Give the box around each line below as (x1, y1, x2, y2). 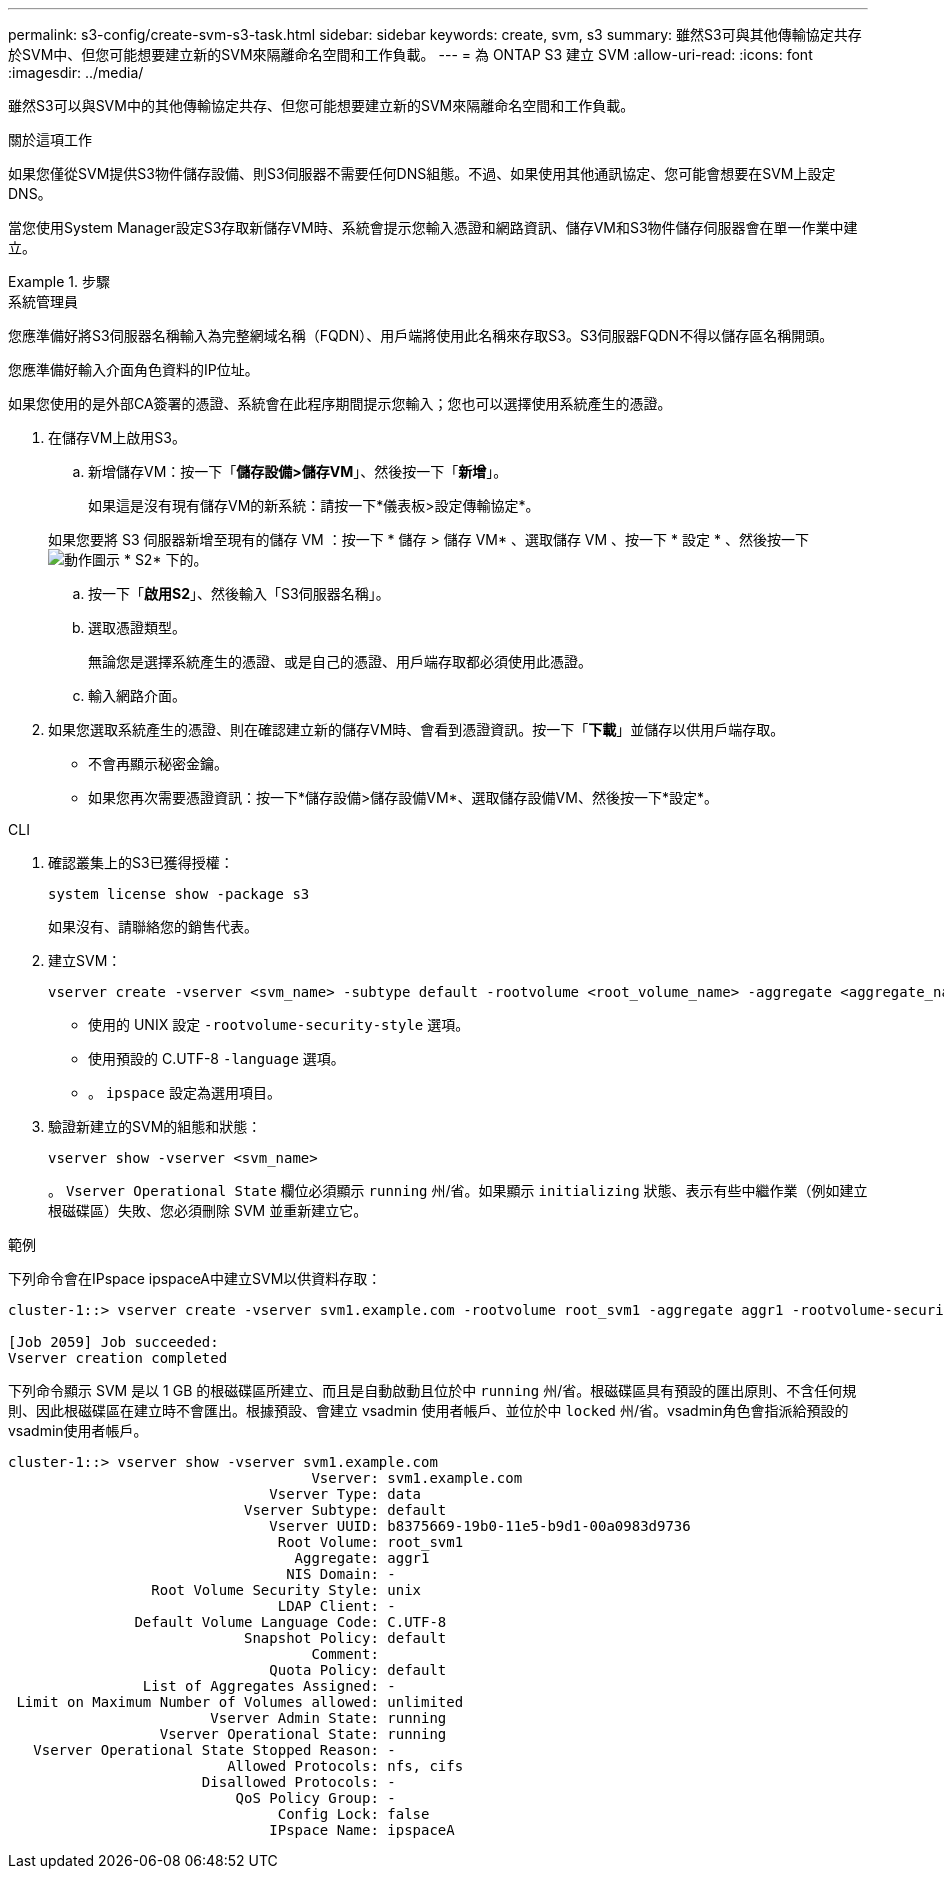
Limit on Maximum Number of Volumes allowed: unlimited (16, 1694, 464, 1710)
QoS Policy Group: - (235, 1790, 396, 1806)
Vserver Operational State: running (159, 1726, 447, 1742)
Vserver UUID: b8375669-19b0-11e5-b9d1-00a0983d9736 (269, 1518, 691, 1534)
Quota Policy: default (269, 1662, 447, 1678)
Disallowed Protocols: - (201, 1774, 396, 1790)
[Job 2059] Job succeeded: (8, 1334, 219, 1350)
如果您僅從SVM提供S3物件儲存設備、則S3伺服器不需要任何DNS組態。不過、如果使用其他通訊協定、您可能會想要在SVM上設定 (8, 165, 836, 182)
